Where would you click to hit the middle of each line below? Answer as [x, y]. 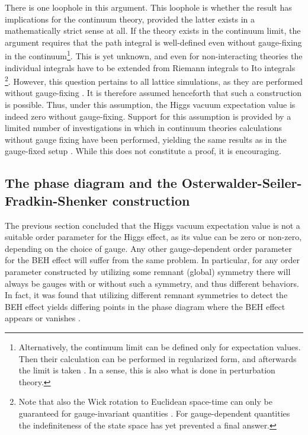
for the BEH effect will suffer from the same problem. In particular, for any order [152, 260]
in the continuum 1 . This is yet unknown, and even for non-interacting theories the [154, 55]
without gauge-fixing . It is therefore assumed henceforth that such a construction [153, 93]
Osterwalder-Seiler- [242, 183]
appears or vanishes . [43, 318]
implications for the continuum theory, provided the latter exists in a [130, 19]
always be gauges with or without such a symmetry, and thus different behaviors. [152, 283]
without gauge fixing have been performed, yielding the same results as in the [146, 139]
